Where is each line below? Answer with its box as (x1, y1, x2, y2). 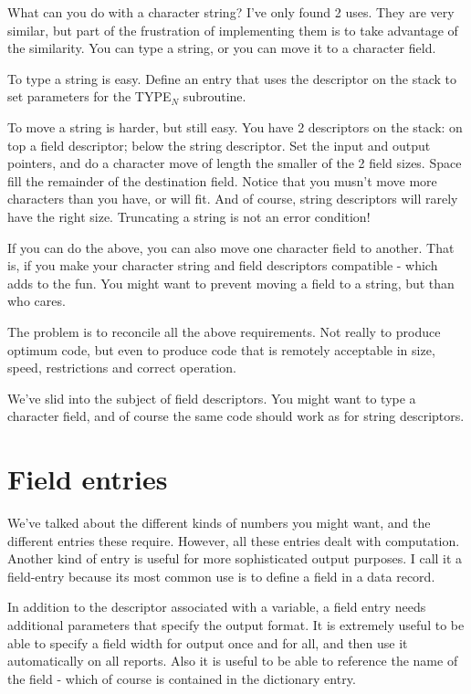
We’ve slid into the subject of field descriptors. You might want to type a (7, 388, 416, 407)
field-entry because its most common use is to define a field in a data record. (7, 566, 435, 585)
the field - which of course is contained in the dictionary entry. (7, 668, 356, 688)
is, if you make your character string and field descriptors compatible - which (7, 256, 438, 275)
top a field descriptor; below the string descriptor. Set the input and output (7, 135, 431, 154)
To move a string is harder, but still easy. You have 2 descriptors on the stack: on (7, 117, 463, 136)
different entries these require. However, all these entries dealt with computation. (7, 531, 460, 550)
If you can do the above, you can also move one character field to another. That (7, 237, 455, 257)
